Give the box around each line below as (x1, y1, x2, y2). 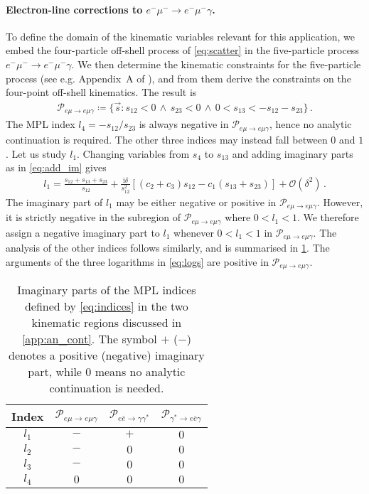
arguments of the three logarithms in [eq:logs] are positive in (6, 254, 269, 269)
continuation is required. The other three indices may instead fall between (6, 131, 328, 146)
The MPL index (6, 117, 75, 131)
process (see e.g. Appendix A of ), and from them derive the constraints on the (6, 70, 351, 85)
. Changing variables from (77, 146, 190, 161)
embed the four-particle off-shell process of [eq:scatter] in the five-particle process (6, 43, 359, 58)
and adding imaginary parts (232, 146, 353, 161)
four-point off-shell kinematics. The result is (6, 85, 197, 100)
